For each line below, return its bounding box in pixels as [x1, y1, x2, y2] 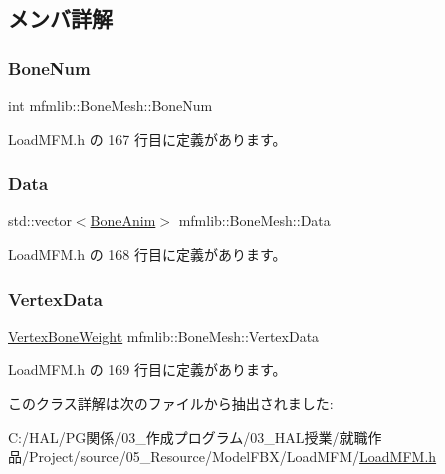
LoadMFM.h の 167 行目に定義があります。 [8, 128, 287, 149]
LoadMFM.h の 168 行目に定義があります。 [8, 244, 287, 264]
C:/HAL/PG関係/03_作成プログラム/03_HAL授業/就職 [8, 426, 368, 447]
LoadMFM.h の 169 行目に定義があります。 [8, 359, 287, 380]
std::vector [8, 210, 72, 231]
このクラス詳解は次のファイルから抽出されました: [8, 393, 334, 413]
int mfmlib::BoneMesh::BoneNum [8, 95, 213, 115]
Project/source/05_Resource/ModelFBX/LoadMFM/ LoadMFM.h [28, 446, 437, 467]
